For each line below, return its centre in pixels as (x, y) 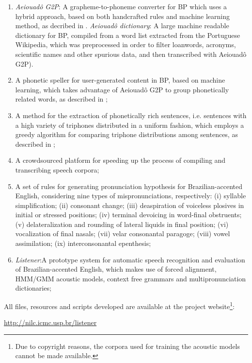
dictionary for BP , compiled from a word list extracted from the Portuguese (128, 35)
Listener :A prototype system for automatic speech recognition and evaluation (130, 259)
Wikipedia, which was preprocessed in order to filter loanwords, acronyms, (126, 44)
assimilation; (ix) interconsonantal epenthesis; (83, 243)
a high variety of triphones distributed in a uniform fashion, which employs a (130, 125)
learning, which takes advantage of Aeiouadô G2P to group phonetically (122, 89)
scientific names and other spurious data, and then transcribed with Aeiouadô (131, 54)
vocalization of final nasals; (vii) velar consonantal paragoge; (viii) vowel (123, 233)
